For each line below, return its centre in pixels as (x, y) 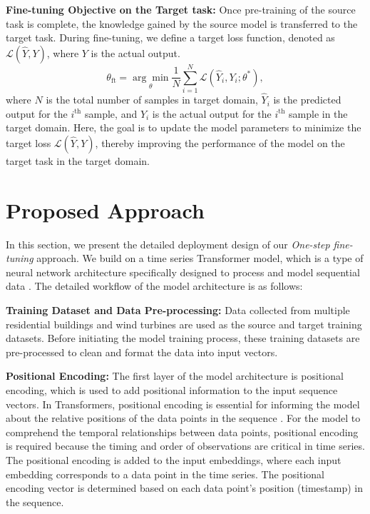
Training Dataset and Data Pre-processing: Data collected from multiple (178, 310)
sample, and (111, 113)
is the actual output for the (212, 113)
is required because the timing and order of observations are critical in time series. (185, 446)
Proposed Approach (105, 210)
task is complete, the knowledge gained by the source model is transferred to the (182, 23)
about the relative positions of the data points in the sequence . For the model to (183, 418)
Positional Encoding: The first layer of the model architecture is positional (175, 376)
